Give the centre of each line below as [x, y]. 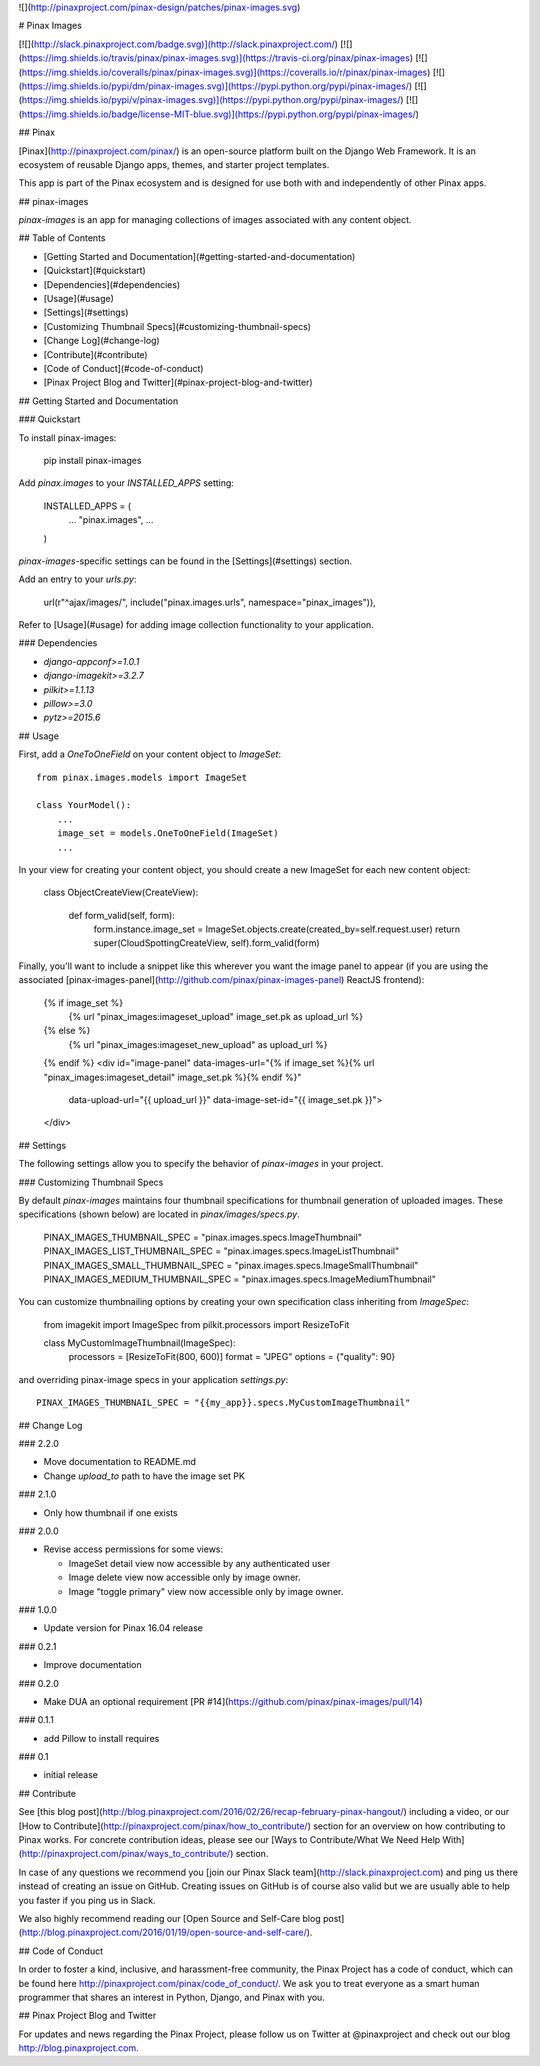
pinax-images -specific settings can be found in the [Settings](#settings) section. [185, 561]
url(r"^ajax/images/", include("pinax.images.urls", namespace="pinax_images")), [210, 602]
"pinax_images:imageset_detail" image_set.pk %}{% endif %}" [172, 1077]
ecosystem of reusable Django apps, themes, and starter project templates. [174, 164]
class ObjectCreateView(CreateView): [121, 892]
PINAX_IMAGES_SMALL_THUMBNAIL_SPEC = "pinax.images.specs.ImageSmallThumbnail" [231, 1265]
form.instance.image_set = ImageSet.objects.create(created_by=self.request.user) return [277, 929]
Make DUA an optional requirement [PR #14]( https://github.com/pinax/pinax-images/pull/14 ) [233, 1701]
